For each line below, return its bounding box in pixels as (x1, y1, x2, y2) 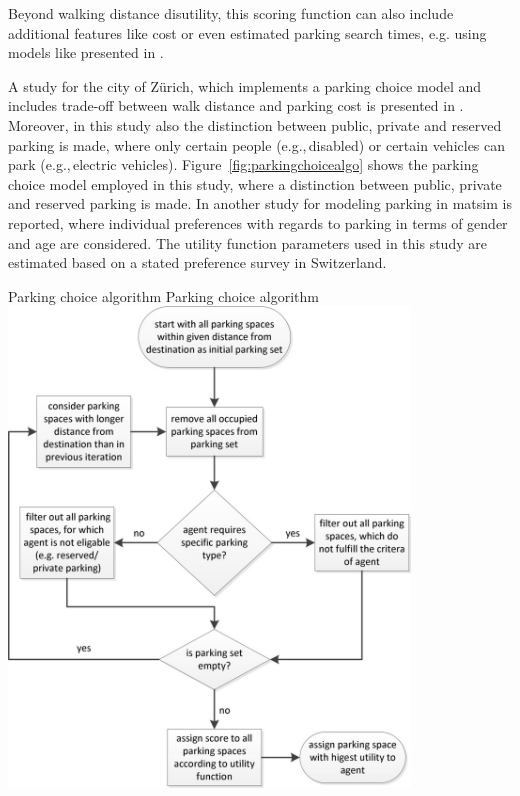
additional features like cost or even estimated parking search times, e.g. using (8, 22, 487, 43)
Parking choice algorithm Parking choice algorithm (8, 285, 319, 306)
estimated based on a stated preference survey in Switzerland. (8, 252, 387, 273)
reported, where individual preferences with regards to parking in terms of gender (8, 212, 508, 233)
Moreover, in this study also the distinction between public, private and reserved (8, 114, 502, 135)
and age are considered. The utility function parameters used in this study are (8, 232, 487, 253)
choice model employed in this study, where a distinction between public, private (8, 173, 502, 194)
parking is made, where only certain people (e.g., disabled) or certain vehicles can (8, 134, 506, 155)
